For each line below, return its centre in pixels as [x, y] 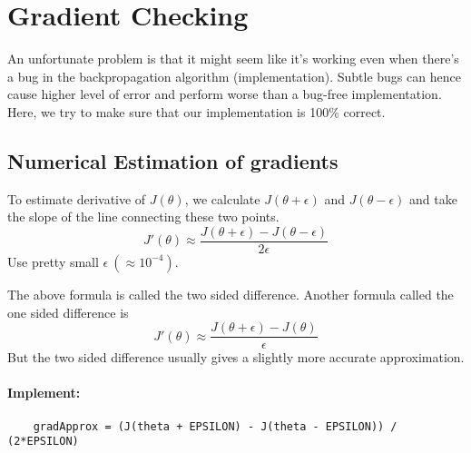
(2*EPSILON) [43, 442]
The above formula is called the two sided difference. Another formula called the [231, 294]
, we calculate [222, 198]
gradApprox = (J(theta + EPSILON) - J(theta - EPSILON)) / [215, 426]
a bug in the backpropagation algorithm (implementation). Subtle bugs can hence [234, 76]
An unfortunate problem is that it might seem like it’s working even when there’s [233, 59]
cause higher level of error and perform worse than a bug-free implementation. [225, 94]
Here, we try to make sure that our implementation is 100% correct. [196, 111]
